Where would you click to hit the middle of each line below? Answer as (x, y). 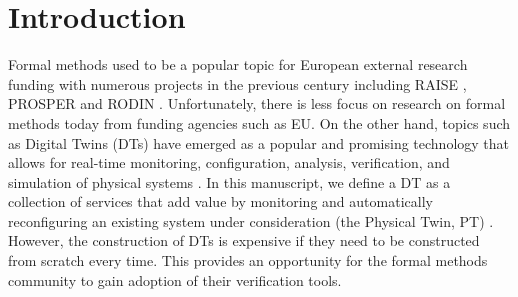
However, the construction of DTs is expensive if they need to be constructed (244, 240)
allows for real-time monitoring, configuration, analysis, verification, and (229, 162)
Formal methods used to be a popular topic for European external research (238, 64)
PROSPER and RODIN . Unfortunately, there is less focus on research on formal (257, 103)
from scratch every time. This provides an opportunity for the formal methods (248, 260)
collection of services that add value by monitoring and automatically (220, 201)
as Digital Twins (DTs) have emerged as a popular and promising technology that (259, 142)
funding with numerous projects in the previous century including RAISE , (237, 83)
